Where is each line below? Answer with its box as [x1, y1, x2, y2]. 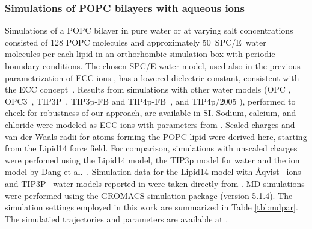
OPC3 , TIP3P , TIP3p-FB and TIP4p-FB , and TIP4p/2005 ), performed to [5, 94, 296, 107]
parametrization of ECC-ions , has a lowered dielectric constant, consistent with [5, 71, 299, 84]
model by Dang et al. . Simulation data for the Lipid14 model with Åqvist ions [5, 165, 301, 178]
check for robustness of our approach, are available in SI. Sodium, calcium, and [5, 106, 296, 119]
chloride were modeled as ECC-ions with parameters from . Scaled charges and [5, 118, 295, 130]
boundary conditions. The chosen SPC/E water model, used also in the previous [5, 60, 301, 72]
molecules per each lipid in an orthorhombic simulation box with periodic [5, 47, 275, 60]
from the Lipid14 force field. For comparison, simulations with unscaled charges [5, 142, 298, 154]
